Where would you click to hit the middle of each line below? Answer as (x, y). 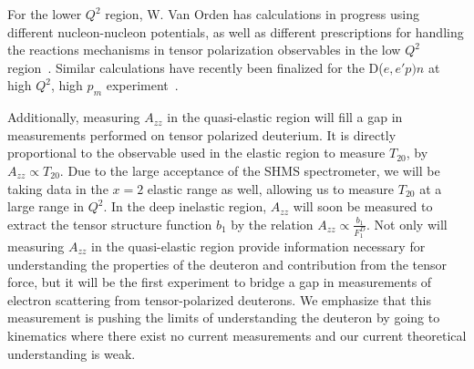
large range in (46, 206)
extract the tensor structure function (110, 224)
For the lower (45, 14)
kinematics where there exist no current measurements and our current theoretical (237, 335)
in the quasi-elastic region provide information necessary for (258, 246)
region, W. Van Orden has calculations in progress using (262, 14)
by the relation (272, 224)
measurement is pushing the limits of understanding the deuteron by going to (224, 318)
